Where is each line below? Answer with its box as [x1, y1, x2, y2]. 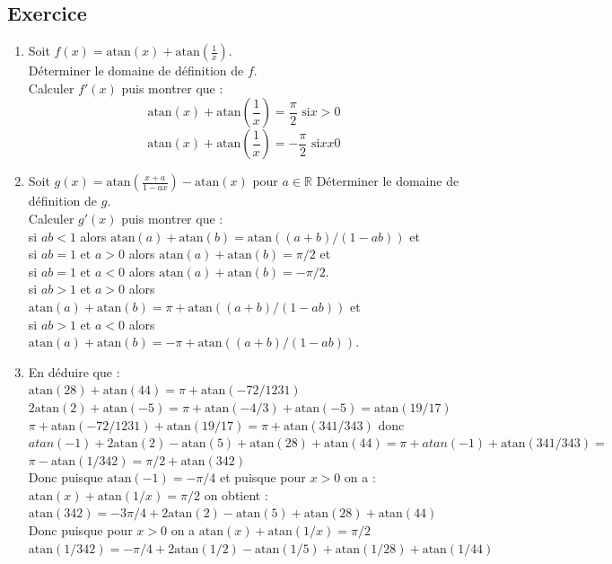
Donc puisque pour [28, 521, 133, 540]
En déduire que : [28, 362, 120, 381]
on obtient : [204, 485, 268, 504]
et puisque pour [220, 468, 306, 487]
